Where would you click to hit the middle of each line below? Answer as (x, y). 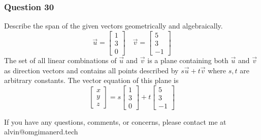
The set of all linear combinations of (60, 60)
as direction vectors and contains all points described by (91, 70)
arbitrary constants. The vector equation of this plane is (91, 80)
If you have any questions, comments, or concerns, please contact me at (115, 121)
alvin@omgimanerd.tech (41, 132)
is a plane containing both (188, 60)
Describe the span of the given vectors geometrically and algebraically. (113, 26)
